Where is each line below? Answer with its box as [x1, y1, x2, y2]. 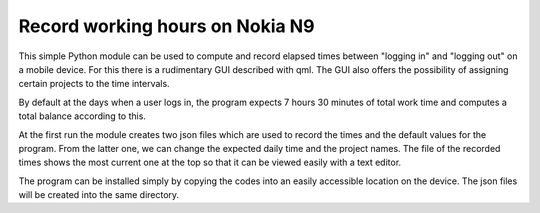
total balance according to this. [18, 110, 147, 122]
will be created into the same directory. [18, 189, 180, 201]
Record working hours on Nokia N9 [18, 15, 315, 37]
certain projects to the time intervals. [18, 78, 170, 90]
